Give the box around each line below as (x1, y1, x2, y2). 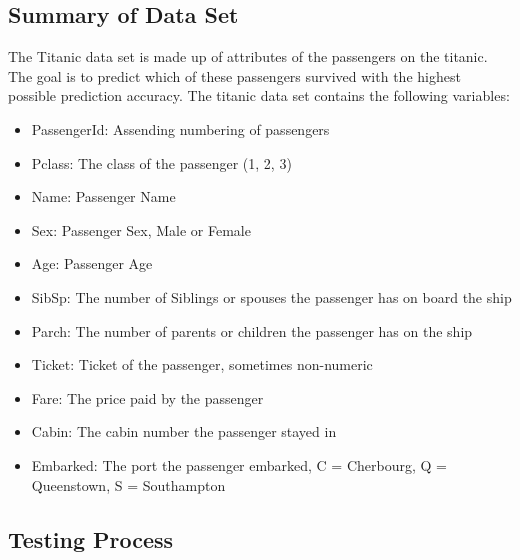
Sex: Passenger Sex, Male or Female (31, 219, 251, 240)
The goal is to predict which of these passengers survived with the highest (8, 65, 461, 86)
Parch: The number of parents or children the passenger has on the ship (31, 320, 473, 341)
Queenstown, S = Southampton (31, 474, 226, 495)
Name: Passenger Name (31, 186, 176, 207)
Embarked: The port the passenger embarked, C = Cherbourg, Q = (31, 454, 447, 475)
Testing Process (8, 523, 174, 554)
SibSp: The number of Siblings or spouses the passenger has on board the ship (31, 286, 512, 307)
